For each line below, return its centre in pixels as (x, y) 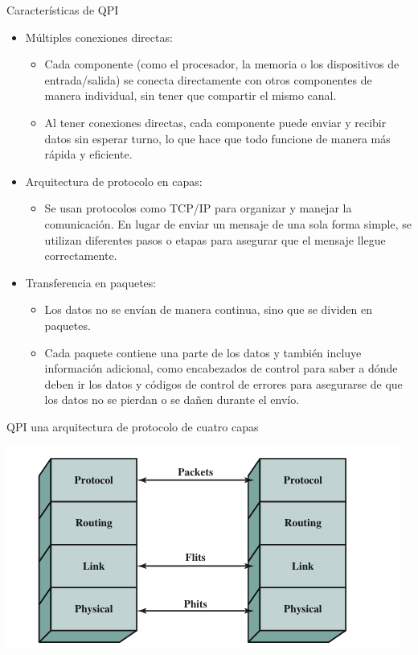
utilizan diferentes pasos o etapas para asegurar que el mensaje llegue (215, 239)
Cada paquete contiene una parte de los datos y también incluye (203, 352)
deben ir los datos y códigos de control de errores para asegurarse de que (223, 383)
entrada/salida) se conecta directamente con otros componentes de (208, 79)
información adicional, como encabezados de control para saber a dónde (221, 368)
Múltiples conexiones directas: (99, 37)
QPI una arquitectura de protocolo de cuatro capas (133, 426)
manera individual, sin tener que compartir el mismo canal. (191, 95)
